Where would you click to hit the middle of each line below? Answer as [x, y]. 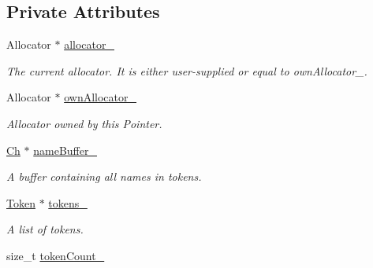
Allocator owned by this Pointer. [84, 123]
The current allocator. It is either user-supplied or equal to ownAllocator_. [187, 70]
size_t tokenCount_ [56, 255]
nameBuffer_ [65, 150]
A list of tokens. [45, 229]
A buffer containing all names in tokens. [104, 176]
